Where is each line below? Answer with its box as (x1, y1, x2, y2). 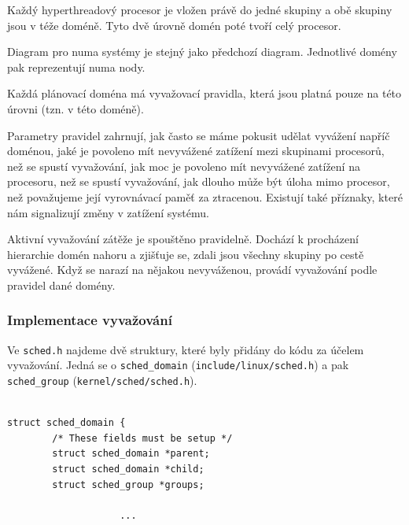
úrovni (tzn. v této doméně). (7, 100, 144, 116)
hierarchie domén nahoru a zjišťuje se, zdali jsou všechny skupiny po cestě (7, 246, 364, 262)
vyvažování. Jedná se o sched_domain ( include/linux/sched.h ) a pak (7, 357, 349, 373)
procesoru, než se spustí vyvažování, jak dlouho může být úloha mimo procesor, (7, 173, 390, 190)
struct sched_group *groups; (52, 479, 204, 490)
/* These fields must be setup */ (52, 432, 233, 444)
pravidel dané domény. (7, 276, 116, 293)
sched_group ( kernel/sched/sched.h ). (7, 372, 197, 389)
